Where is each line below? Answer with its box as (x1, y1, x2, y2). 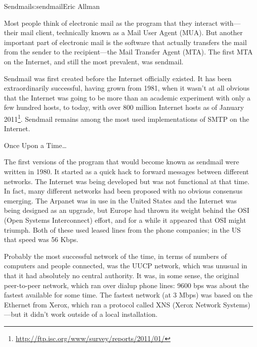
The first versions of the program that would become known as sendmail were (4, 156, 239, 167)
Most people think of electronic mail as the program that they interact (4, 17, 218, 28)
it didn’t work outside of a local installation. (23, 309, 158, 319)
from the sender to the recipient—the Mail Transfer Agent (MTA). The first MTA (4, 47, 253, 57)
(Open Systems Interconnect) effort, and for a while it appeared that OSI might (4, 214, 246, 225)
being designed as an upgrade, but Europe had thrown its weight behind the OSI (4, 205, 250, 215)
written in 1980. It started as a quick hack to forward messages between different (4, 166, 249, 176)
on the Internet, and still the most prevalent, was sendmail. (4, 56, 184, 66)
